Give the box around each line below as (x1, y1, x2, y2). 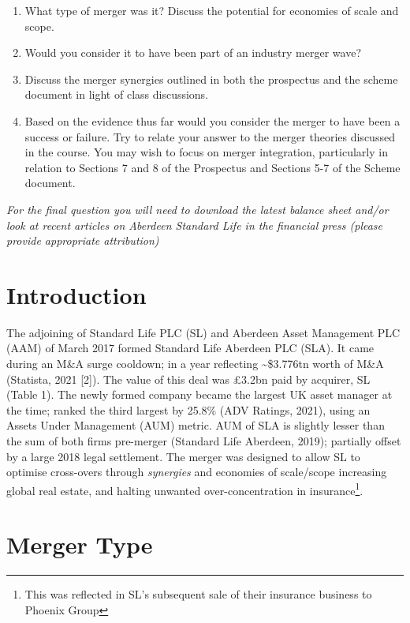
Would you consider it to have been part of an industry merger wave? (24, 44, 361, 61)
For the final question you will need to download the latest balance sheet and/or (6, 201, 389, 217)
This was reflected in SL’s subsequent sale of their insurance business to (24, 586, 372, 602)
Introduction (6, 278, 147, 310)
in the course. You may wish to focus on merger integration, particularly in (24, 144, 388, 160)
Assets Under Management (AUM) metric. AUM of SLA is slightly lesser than (6, 417, 385, 433)
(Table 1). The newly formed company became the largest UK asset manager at (6, 386, 393, 403)
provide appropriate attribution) (6, 232, 159, 249)
